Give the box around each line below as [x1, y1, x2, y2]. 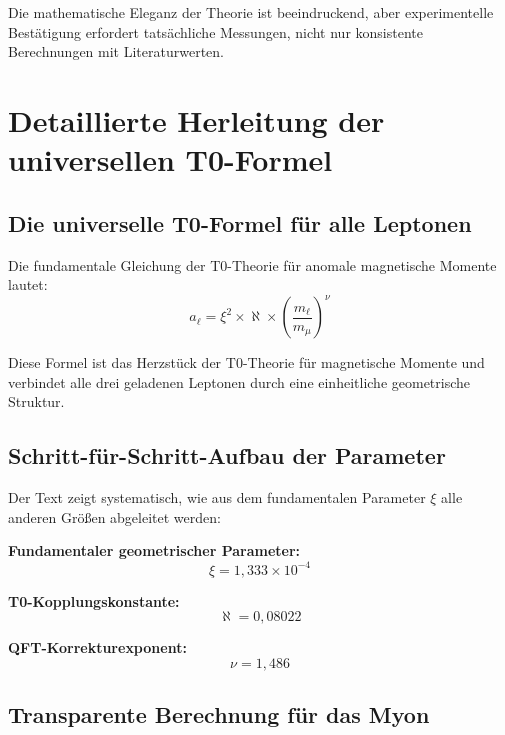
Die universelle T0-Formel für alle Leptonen [8, 207, 472, 238]
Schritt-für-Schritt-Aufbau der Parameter [8, 440, 446, 471]
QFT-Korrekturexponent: [8, 637, 187, 658]
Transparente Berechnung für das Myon [8, 699, 430, 730]
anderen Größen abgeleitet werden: [8, 506, 221, 527]
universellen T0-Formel [8, 139, 333, 180]
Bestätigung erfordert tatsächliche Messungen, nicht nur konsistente [8, 21, 423, 42]
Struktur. [8, 391, 65, 412]
